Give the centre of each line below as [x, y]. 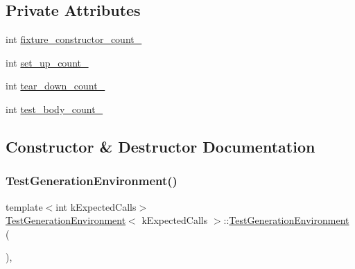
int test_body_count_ [54, 109]
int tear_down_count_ [55, 86]
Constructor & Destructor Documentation [161, 146]
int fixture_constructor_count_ [74, 39]
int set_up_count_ [47, 62]
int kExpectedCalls [96, 206]
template [24, 206]
